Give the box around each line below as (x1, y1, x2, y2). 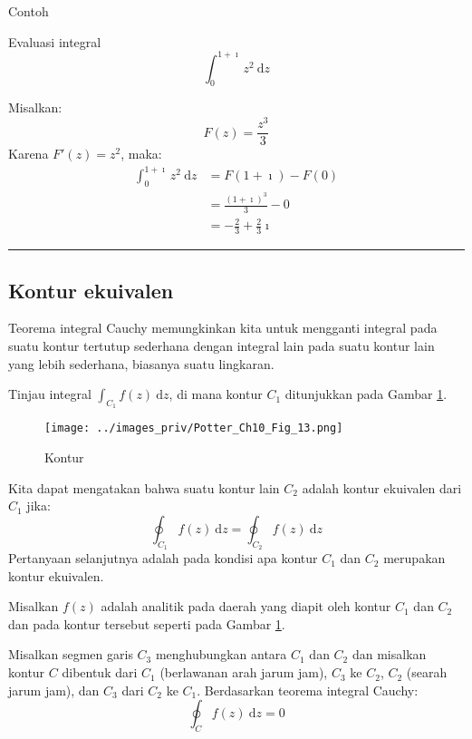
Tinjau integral (8, 384, 92, 404)
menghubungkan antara (155, 645, 287, 664)
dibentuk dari (62, 663, 138, 682)
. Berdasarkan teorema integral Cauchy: (197, 680, 419, 699)
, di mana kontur (169, 384, 263, 404)
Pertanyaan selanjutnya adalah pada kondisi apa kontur (8, 549, 318, 568)
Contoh (8, 2, 49, 20)
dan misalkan (352, 645, 427, 664)
